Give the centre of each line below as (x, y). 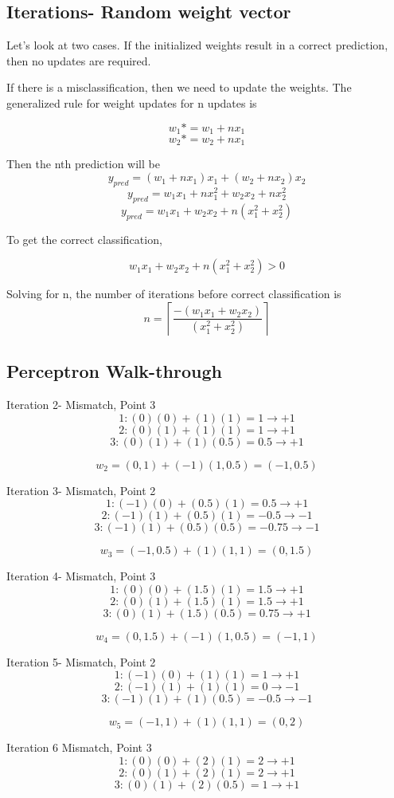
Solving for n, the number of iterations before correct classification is (174, 294)
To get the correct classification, (84, 239)
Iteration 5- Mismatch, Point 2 (81, 661)
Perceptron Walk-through (114, 371)
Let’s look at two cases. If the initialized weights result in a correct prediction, (197, 45)
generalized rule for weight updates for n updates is (132, 102)
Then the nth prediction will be (83, 164)
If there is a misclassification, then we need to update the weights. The (179, 87)
